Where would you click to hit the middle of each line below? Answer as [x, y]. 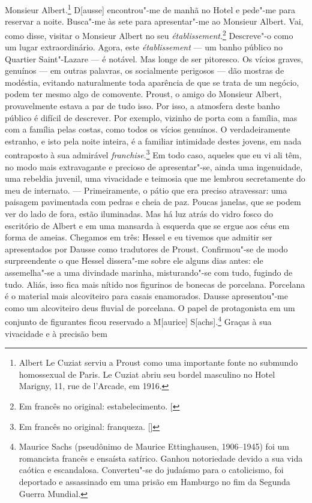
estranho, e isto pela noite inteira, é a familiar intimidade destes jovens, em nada [153, 141]
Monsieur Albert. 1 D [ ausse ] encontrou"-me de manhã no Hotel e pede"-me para [150, 9]
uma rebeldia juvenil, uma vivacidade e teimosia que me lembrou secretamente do [155, 178]
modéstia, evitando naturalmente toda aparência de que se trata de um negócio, [152, 82]
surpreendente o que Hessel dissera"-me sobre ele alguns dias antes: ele [134, 260]
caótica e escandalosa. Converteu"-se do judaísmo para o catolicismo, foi [151, 470]
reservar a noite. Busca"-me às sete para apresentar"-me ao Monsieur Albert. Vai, [154, 21]
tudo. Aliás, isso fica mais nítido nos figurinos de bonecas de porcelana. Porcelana [155, 284]
